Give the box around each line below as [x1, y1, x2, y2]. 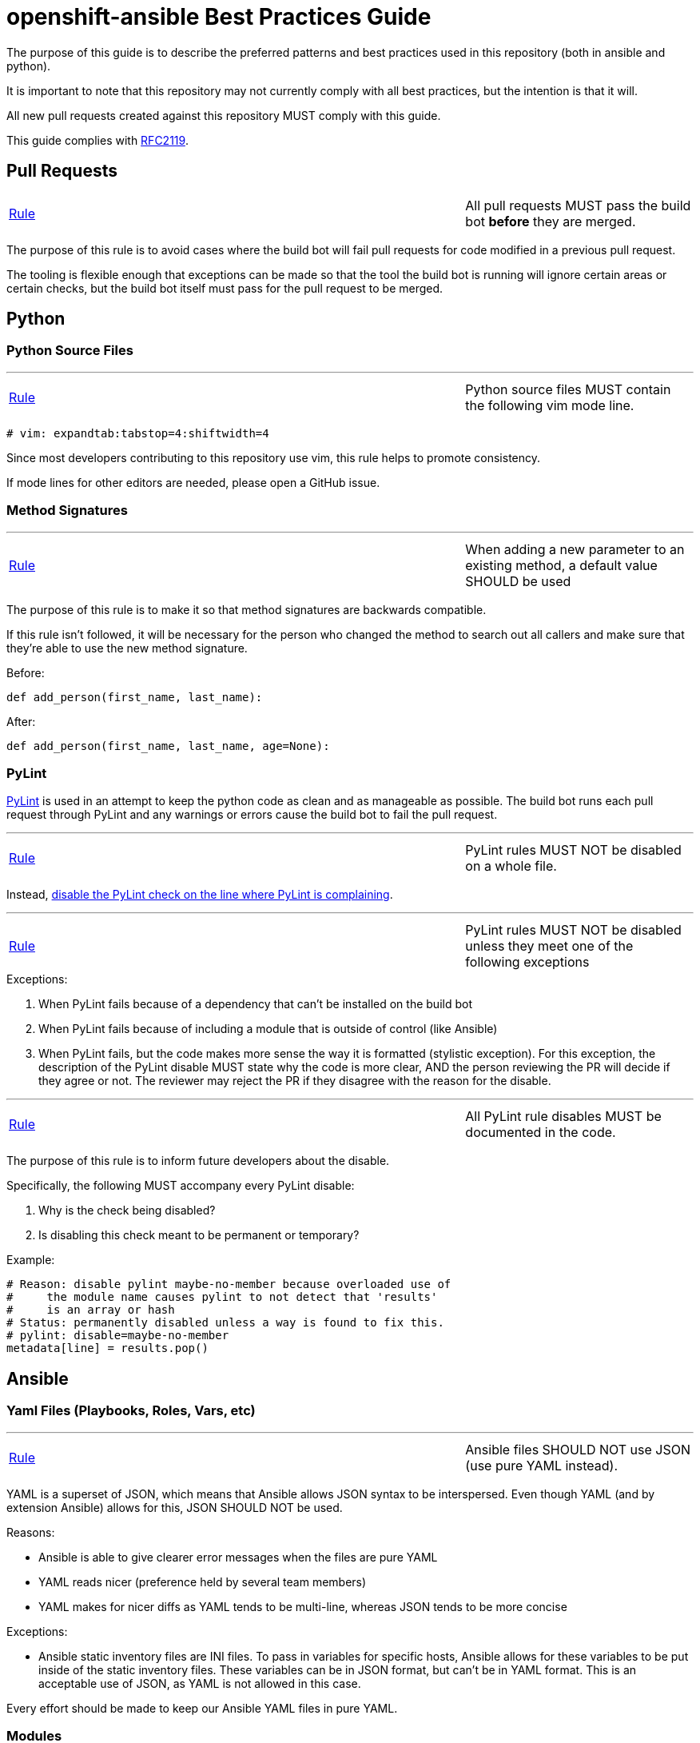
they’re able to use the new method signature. [6, 640, 248, 655]
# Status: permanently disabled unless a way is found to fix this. [6, 1316, 444, 1330]
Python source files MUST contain [465, 381, 671, 397]
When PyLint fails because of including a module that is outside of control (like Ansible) [38, 1022, 498, 1036]
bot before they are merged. [465, 213, 636, 229]
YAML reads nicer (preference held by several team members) [38, 1574, 367, 1589]
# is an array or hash [6, 1303, 175, 1317]
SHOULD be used [465, 572, 571, 589]
